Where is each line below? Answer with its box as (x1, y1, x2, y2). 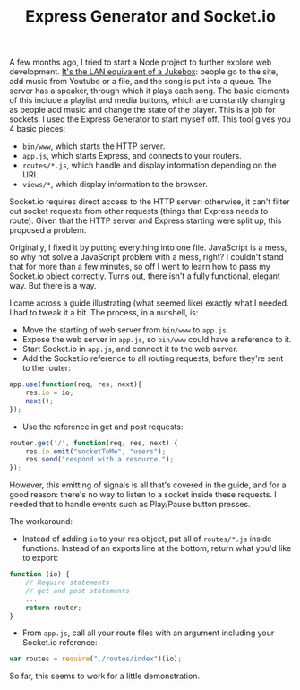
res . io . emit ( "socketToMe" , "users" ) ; (25, 446, 167, 456)
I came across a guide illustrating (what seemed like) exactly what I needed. (9, 298, 289, 308)
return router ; (25, 603, 82, 612)
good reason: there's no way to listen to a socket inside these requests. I (9, 489, 278, 500)
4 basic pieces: (9, 124, 65, 134)
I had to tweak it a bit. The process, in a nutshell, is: (9, 307, 199, 318)
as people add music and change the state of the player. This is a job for (9, 105, 276, 116)
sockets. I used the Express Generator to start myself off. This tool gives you (9, 114, 291, 125)
